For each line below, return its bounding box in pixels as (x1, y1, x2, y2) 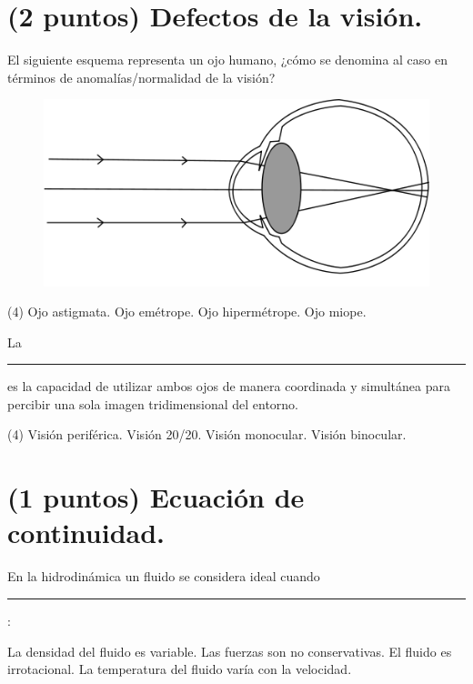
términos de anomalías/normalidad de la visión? (7, 67, 276, 86)
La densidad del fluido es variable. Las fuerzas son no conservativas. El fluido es (7, 641, 452, 660)
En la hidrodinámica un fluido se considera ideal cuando (7, 567, 320, 586)
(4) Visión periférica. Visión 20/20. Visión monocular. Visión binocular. (7, 425, 407, 444)
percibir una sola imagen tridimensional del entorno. (7, 394, 299, 413)
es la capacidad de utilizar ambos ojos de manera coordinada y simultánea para (7, 377, 450, 396)
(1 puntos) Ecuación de (7, 478, 305, 516)
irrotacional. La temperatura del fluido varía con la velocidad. (7, 659, 352, 679)
